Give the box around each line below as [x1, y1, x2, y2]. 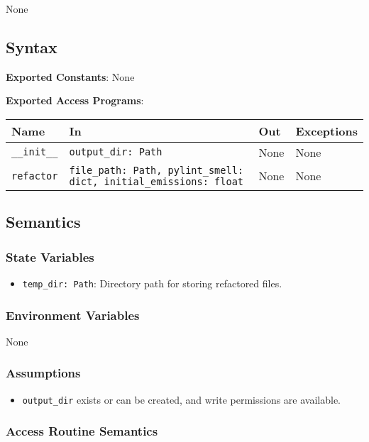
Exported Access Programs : [6, 93, 144, 108]
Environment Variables [6, 306, 140, 324]
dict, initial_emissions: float [69, 175, 244, 187]
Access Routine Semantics [6, 422, 158, 440]
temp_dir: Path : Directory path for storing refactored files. [22, 275, 282, 290]
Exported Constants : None [6, 69, 135, 84]
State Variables [6, 248, 94, 265]
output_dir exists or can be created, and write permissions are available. [22, 392, 341, 407]
